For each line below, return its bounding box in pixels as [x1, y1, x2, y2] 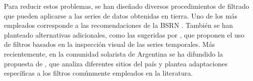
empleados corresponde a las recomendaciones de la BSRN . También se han [4, 20, 233, 30]
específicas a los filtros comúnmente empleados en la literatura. [4, 68, 193, 78]
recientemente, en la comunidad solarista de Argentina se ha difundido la [4, 48, 223, 59]
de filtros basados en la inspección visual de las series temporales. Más [4, 39, 215, 49]
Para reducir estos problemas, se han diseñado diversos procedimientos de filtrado [4, 1, 250, 11]
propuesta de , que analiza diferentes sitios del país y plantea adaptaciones [4, 58, 228, 68]
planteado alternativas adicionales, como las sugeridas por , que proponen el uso [4, 29, 245, 40]
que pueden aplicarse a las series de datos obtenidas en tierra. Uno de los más [4, 10, 237, 20]
